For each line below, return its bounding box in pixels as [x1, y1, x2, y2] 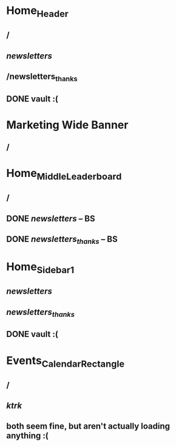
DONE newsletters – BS [6, 213, 95, 224]
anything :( [6, 431, 49, 441]
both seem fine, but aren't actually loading [6, 421, 171, 432]
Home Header [6, 4, 69, 19]
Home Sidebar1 [6, 260, 75, 276]
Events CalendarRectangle [6, 353, 125, 370]
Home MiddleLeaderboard [6, 167, 122, 182]
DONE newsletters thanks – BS [6, 234, 118, 246]
